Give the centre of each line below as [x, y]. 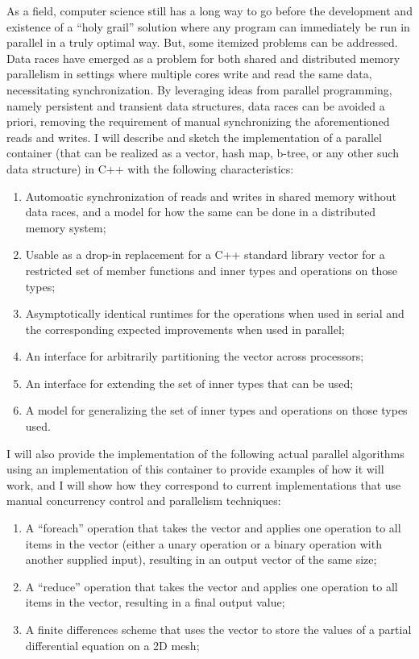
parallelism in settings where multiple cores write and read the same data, [189, 74]
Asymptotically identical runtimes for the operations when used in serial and [215, 313]
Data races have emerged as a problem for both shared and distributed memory [203, 58]
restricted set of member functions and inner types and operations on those [211, 270]
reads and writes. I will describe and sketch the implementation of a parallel [194, 137]
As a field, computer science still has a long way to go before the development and [209, 10]
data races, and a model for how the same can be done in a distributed [201, 212]
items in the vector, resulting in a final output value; [155, 602]
